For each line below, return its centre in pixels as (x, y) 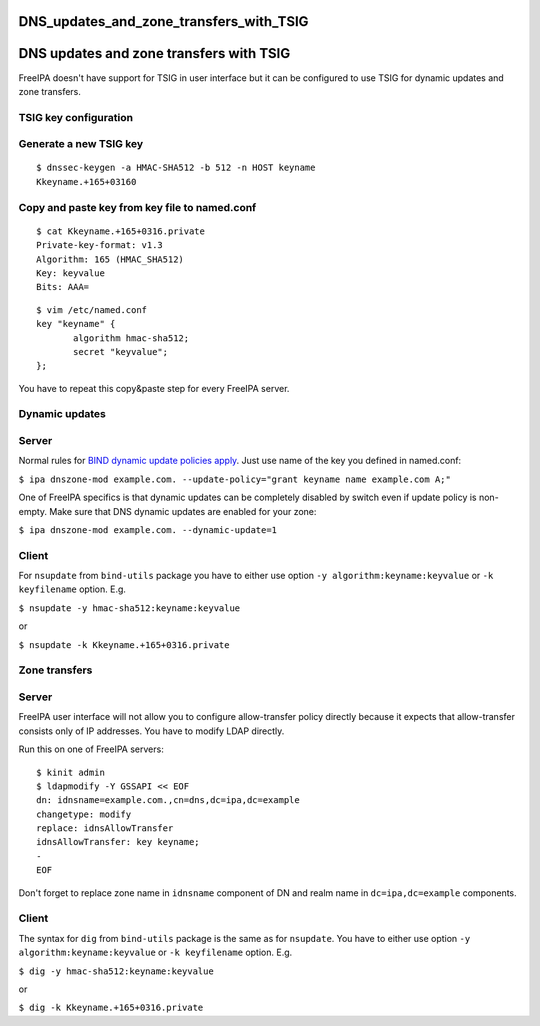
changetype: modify (84, 814)
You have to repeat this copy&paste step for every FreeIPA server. (154, 388)
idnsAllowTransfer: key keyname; (118, 842)
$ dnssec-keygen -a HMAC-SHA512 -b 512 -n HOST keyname (176, 168)
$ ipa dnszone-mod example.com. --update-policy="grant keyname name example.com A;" (235, 479)
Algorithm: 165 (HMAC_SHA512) (110, 259)
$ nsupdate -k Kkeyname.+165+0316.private (124, 644)
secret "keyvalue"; (121, 351)
